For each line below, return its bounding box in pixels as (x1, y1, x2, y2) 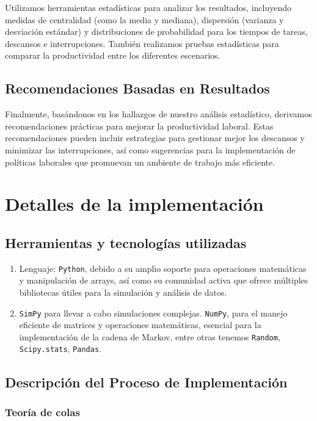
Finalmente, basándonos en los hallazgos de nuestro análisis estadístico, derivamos (5, 108, 312, 120)
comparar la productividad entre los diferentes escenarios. (5, 49, 220, 62)
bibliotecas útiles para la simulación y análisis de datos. (19, 285, 227, 298)
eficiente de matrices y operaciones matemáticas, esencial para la (19, 318, 261, 331)
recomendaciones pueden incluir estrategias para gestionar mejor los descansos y (5, 131, 305, 144)
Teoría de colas (5, 404, 80, 419)
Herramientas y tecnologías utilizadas (5, 233, 247, 252)
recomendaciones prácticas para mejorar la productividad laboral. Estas (5, 119, 274, 132)
